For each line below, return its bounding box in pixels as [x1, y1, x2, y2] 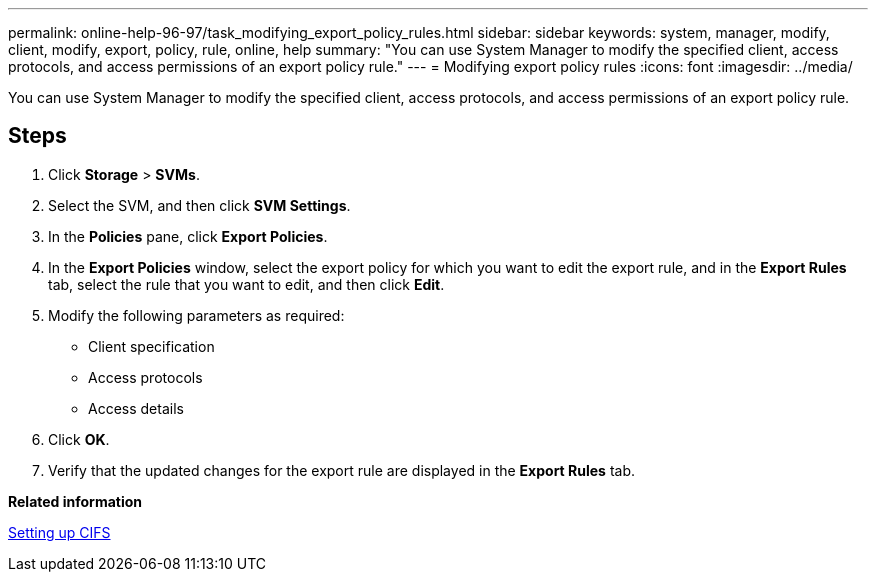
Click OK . [48, 430, 110, 448]
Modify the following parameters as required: [48, 306, 345, 324]
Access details [88, 399, 184, 417]
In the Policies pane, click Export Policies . [48, 227, 328, 245]
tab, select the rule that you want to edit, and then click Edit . [48, 275, 445, 293]
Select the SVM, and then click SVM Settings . [48, 196, 351, 214]
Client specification [88, 337, 215, 355]
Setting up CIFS [8, 523, 111, 541]
